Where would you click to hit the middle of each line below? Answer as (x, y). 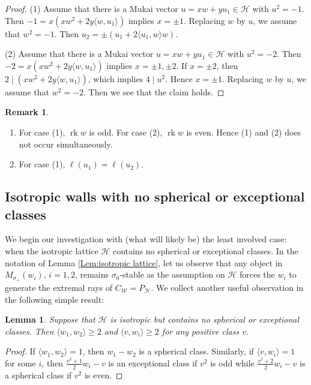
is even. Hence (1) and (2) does (244, 132)
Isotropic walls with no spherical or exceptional (155, 196)
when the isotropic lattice (52, 250)
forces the (257, 274)
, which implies (116, 78)
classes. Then (29, 331)
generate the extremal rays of (59, 287)
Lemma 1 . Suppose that (50, 319)
